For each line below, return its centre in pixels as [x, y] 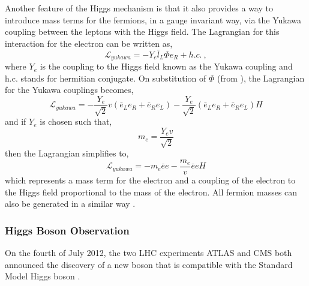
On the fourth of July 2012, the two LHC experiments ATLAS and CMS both [148, 252]
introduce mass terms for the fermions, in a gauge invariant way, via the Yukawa [153, 19]
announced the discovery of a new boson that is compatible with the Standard [149, 264]
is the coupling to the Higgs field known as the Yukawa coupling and [166, 66]
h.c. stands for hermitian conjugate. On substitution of [106, 78]
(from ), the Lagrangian [261, 78]
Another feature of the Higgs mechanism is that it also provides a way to [139, 8]
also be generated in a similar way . [70, 204]
